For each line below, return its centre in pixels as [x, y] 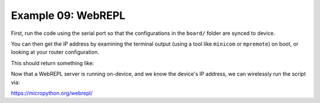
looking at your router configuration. [55, 52]
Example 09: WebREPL [68, 15]
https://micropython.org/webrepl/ [52, 93]
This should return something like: [52, 63]
